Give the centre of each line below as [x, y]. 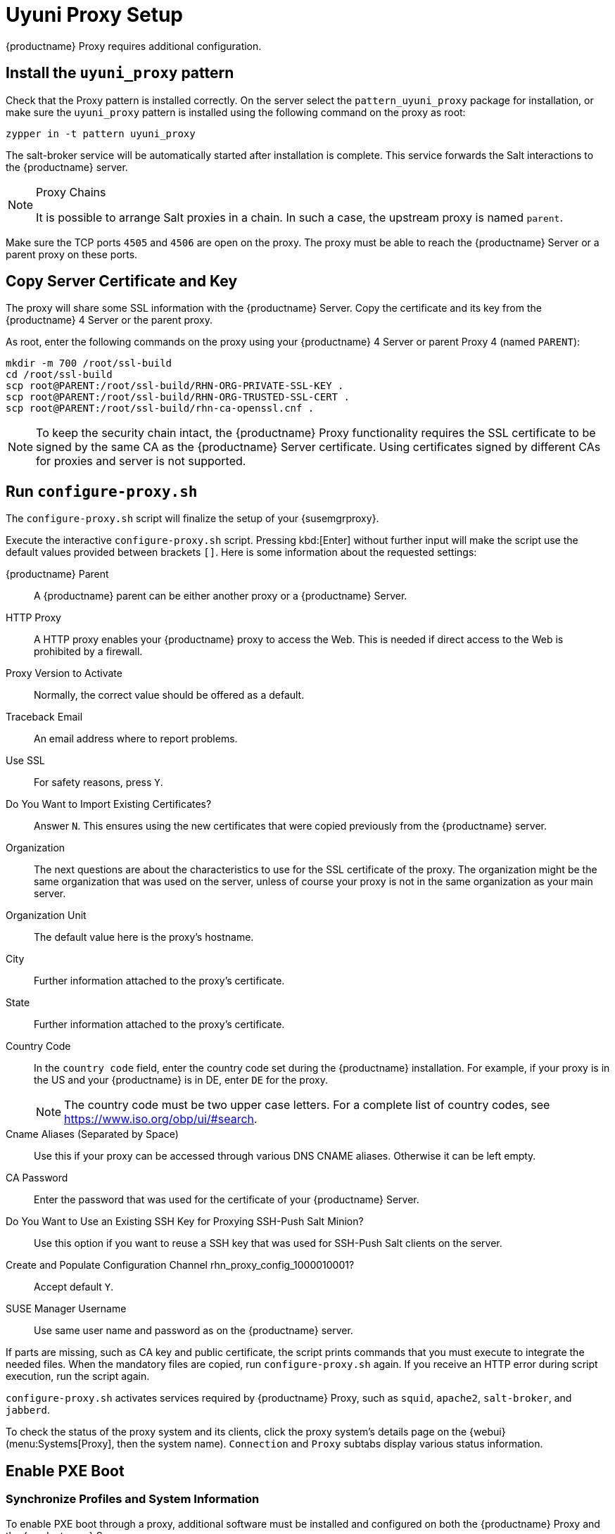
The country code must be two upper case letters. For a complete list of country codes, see [307, 1105]
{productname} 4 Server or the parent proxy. [109, 320]
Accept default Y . [74, 1287]
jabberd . [28, 1410]
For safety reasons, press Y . [99, 782]
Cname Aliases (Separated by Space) [92, 1134]
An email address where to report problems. [136, 739]
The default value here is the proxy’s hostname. [144, 937]
